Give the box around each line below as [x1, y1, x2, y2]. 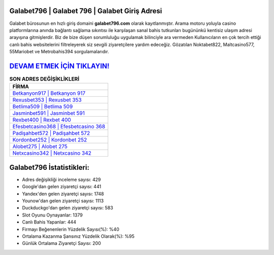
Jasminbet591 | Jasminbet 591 [12, 110, 85, 117]
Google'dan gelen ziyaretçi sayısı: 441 [22, 184, 101, 190]
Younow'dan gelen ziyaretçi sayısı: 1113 [22, 198, 104, 204]
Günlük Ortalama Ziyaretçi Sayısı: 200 [22, 240, 101, 246]
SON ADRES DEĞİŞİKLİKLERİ [9, 76, 80, 83]
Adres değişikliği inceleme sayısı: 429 [22, 176, 101, 183]
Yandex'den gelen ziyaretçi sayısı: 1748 [22, 191, 104, 197]
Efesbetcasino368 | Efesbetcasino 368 [12, 123, 106, 130]
